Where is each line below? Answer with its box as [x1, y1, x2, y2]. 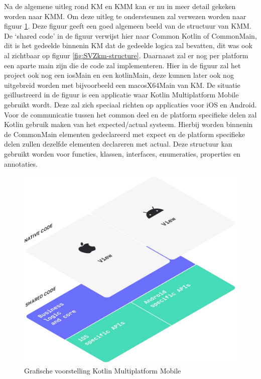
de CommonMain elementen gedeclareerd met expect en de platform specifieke [4, 129, 245, 139]
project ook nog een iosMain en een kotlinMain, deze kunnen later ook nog [4, 70, 234, 80]
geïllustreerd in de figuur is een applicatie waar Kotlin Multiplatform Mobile [4, 89, 239, 100]
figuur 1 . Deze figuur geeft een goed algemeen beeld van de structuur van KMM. [4, 21, 251, 31]
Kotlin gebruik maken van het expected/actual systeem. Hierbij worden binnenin [4, 119, 253, 130]
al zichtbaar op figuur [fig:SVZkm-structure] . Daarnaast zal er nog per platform [4, 50, 248, 60]
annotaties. [4, 158, 38, 169]
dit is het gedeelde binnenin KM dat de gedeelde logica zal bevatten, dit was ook [4, 40, 252, 51]
